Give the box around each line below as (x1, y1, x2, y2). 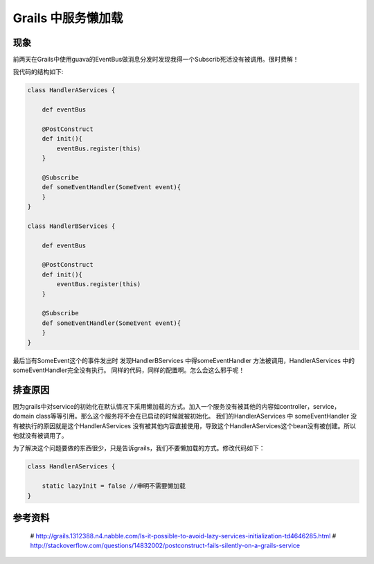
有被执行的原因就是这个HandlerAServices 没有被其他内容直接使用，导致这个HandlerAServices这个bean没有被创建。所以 (12, 421, 356, 430)
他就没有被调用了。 (12, 432, 68, 440)
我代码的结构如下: (12, 68, 64, 76)
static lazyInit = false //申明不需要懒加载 (42, 482, 186, 490)
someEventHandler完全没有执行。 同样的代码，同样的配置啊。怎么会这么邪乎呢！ (12, 366, 245, 374)
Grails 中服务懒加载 (12, 10, 123, 26)
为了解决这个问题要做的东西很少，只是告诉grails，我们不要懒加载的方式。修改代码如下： (12, 444, 265, 452)
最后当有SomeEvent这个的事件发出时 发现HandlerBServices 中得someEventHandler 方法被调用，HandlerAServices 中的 (12, 356, 355, 364)
